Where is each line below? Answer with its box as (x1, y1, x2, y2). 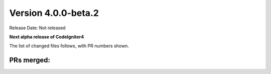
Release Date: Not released (9, 25, 66, 31)
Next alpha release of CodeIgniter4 (9, 34, 84, 40)
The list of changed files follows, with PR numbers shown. (9, 43, 129, 49)
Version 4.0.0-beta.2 (9, 7, 99, 18)
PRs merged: (9, 56, 50, 65)
